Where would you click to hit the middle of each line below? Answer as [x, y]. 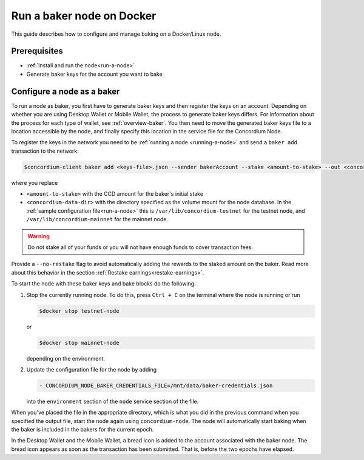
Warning [39, 236]
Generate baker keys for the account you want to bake [95, 74]
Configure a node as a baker [66, 91]
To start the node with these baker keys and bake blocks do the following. [104, 284]
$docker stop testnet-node [79, 311]
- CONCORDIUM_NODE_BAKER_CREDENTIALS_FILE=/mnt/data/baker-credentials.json [156, 385]
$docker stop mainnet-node [79, 343]
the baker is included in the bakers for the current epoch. [83, 430]
